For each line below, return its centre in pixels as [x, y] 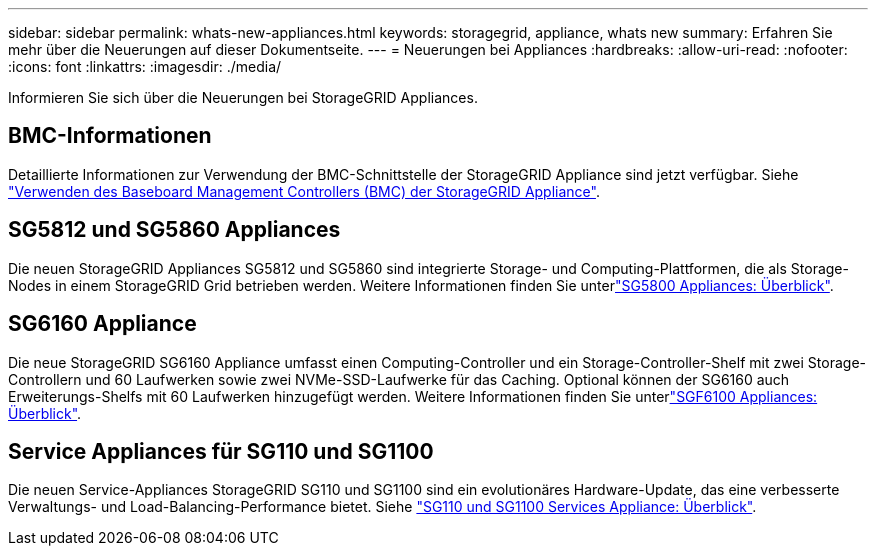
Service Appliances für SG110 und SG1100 [221, 451]
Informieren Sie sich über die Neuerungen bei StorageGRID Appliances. [243, 97]
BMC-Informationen [110, 136]
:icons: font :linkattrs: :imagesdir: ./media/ [145, 66]
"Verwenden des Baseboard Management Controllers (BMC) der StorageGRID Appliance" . [304, 191]
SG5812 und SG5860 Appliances [174, 230]
